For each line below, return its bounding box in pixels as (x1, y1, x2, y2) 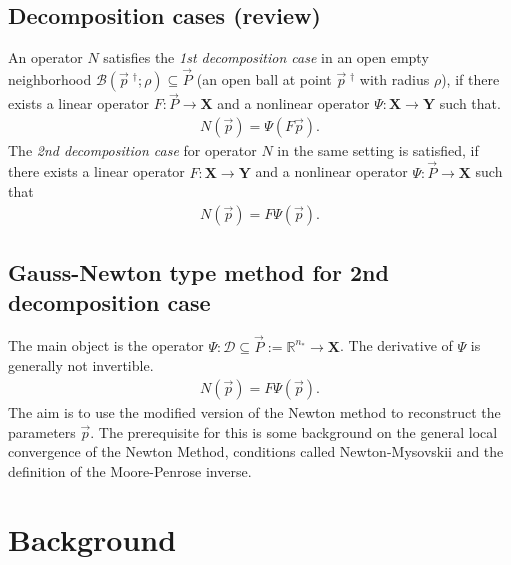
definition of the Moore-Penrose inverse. (8, 460, 252, 481)
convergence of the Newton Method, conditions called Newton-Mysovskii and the (8, 441, 504, 462)
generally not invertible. (8, 355, 154, 376)
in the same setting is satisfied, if (277, 139, 479, 160)
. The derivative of (340, 335, 453, 356)
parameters (8, 421, 76, 442)
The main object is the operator (8, 335, 204, 356)
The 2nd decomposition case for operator (8, 139, 257, 160)
